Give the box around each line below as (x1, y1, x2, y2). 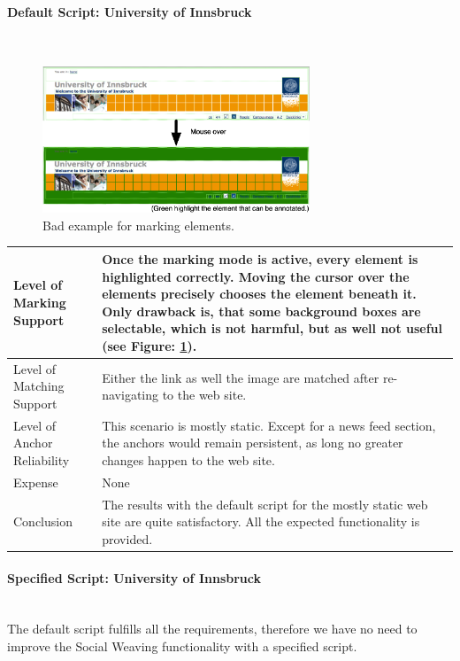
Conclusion (13, 512, 73, 531)
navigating (102, 385, 159, 404)
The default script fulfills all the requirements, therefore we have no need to (7, 619, 418, 638)
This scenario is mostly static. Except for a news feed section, (102, 416, 436, 434)
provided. (102, 529, 153, 548)
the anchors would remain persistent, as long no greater (102, 433, 403, 452)
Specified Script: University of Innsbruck (7, 568, 261, 587)
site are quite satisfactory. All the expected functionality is (102, 512, 420, 531)
